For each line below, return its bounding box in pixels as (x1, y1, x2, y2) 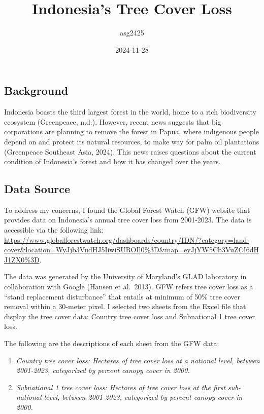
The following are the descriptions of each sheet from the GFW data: (4, 338, 219, 349)
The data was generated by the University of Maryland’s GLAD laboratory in (4, 271, 247, 282)
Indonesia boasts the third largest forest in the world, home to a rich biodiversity (4, 106, 256, 117)
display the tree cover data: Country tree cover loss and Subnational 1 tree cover (4, 311, 255, 321)
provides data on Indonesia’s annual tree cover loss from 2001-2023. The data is (4, 214, 252, 225)
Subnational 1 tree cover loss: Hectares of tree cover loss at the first (16, 382, 226, 392)
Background (4, 83, 69, 98)
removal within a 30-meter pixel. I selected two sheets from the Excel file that (4, 301, 246, 312)
